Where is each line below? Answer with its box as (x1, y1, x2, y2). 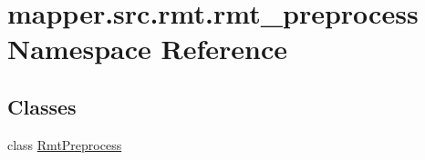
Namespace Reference (7, 30, 287, 67)
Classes (7, 92, 77, 120)
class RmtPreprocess (7, 135, 122, 154)
